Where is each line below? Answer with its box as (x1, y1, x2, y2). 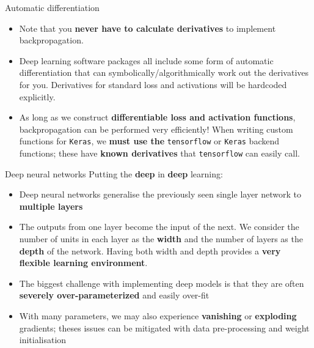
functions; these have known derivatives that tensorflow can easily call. (19, 147, 300, 159)
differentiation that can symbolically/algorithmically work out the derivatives (19, 66, 309, 79)
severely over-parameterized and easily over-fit (19, 289, 210, 302)
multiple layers (19, 199, 83, 212)
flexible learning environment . (19, 256, 148, 269)
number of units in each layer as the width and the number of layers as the (19, 232, 303, 245)
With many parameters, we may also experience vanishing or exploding (19, 309, 297, 322)
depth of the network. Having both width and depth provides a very (19, 244, 281, 257)
